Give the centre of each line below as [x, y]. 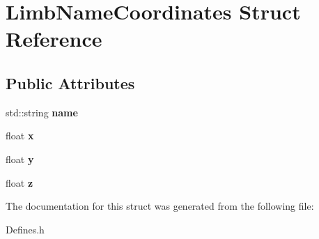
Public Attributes [70, 83]
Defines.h [25, 229]
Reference [54, 39]
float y [20, 159]
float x [20, 136]
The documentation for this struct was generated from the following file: [160, 206]
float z [20, 182]
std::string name [42, 112]
